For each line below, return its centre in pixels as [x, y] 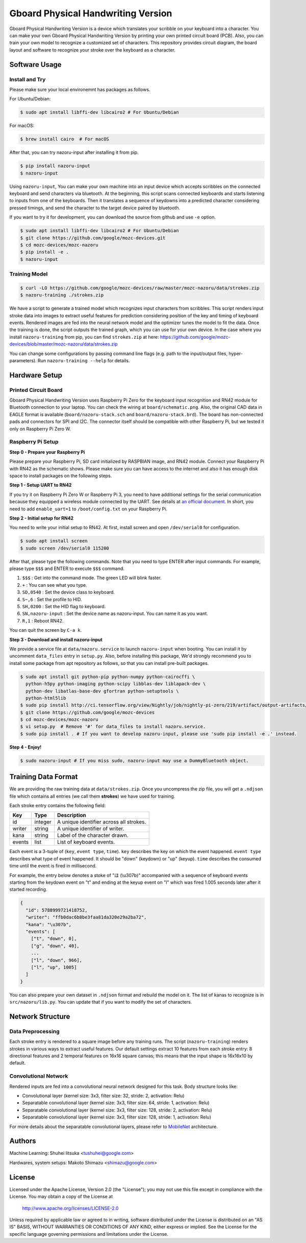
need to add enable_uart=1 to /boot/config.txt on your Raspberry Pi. [88, 509]
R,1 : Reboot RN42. [43, 620]
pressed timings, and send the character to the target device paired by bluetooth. [95, 208]
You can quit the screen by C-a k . [46, 630]
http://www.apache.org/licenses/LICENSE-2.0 [70, 1208]
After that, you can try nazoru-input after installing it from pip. [74, 153]
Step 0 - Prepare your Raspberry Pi [47, 452]
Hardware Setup [36, 375]
